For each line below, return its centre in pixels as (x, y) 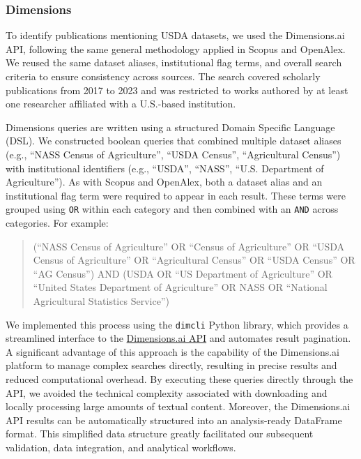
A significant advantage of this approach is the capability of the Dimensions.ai (172, 351)
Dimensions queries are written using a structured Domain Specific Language (170, 127)
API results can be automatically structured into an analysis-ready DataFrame (174, 420)
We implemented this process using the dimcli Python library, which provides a (177, 324)
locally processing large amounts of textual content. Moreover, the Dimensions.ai (178, 406)
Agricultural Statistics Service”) (101, 300)
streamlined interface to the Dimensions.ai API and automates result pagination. (178, 338)
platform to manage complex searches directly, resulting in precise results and (171, 365)
